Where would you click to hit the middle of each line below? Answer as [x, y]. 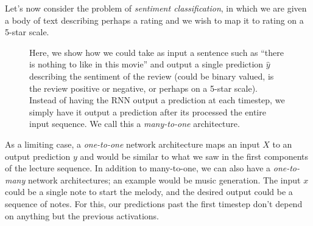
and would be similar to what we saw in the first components [194, 156]
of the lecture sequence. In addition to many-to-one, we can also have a [138, 168]
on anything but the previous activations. [82, 215]
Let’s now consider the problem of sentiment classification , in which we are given [156, 8]
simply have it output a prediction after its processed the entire [148, 111]
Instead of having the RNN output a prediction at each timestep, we [157, 100]
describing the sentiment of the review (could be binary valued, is [152, 76]
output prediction [38, 156]
